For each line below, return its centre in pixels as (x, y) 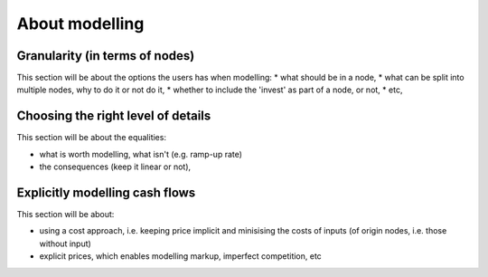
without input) (66, 244)
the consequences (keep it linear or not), (115, 167)
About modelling (80, 24)
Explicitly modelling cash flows (106, 192)
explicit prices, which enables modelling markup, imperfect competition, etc (181, 256)
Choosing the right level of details (114, 116)
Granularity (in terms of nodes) (106, 56)
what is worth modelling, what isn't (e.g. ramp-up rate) (141, 154)
